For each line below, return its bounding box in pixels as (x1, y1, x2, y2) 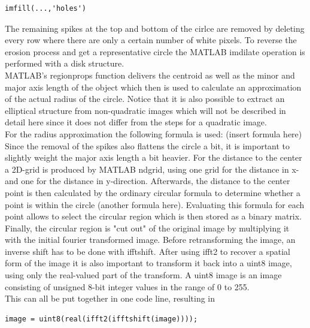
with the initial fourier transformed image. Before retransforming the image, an (5, 233, 296, 246)
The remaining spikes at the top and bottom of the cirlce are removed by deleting (5, 22, 305, 34)
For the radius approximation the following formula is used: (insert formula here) (5, 127, 302, 140)
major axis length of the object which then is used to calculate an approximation (5, 80, 302, 93)
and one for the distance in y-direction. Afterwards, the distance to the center (5, 174, 290, 187)
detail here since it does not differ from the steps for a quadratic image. (5, 116, 267, 128)
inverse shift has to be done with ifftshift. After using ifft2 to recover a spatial (5, 245, 290, 257)
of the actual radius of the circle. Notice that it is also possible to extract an (5, 92, 285, 105)
